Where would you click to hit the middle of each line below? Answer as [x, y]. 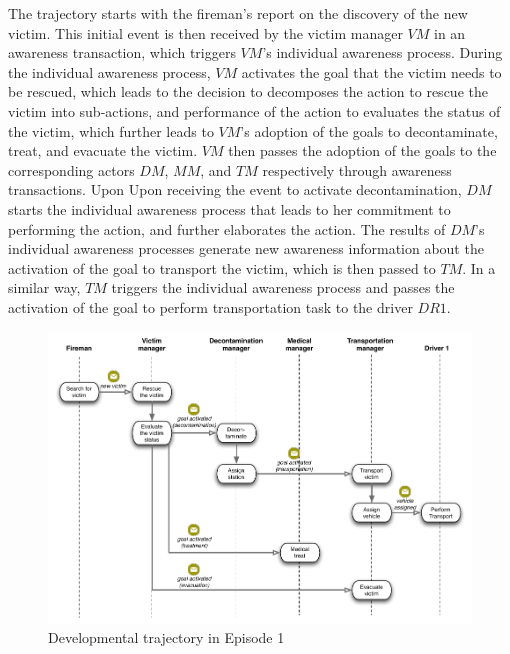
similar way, [44, 287]
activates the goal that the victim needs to [371, 71]
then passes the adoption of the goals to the [362, 150]
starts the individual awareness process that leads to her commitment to [229, 208]
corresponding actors [71, 169]
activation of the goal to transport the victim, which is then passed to [222, 267]
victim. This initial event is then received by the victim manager [205, 32]
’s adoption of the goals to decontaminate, [369, 130]
